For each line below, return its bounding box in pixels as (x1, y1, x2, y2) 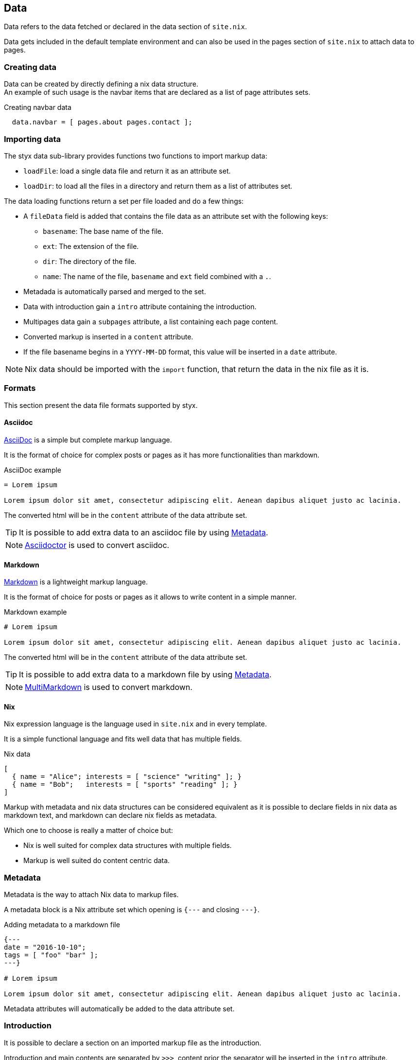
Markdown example (4, 608, 67, 617)
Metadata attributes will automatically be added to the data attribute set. (4, 1005, 235, 1013)
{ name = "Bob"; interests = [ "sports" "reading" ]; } (12, 780, 238, 789)
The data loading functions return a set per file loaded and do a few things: (4, 196, 244, 205)
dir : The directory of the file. (43, 257, 137, 265)
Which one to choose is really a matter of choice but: (4, 826, 173, 835)
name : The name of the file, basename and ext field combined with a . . (43, 272, 271, 281)
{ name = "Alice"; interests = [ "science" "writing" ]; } (12, 773, 242, 781)
